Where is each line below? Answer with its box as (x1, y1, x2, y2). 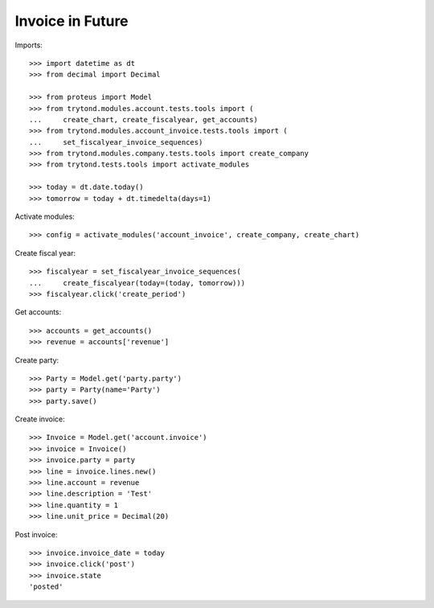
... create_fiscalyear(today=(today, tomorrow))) (29, 278, 245, 287)
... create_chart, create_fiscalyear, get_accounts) (29, 115, 259, 124)
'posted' (29, 582, 63, 591)
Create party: (14, 355, 59, 365)
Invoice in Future (14, 12, 129, 30)
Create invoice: (14, 414, 65, 424)
